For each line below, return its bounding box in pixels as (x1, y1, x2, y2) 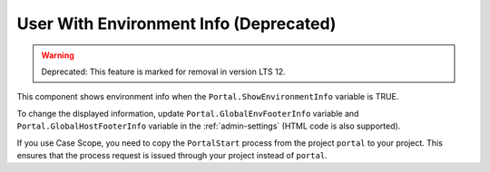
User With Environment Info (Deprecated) (16, 14, 337, 33)
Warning (41, 50, 74, 61)
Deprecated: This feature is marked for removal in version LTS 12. (41, 66, 286, 77)
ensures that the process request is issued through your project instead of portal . (16, 149, 328, 160)
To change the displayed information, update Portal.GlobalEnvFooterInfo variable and (16, 108, 359, 119)
